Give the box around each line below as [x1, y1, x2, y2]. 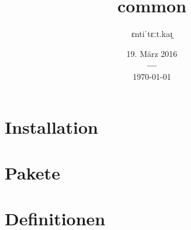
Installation [5, 114, 98, 138]
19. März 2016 [126, 47, 178, 59]
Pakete [5, 160, 60, 184]
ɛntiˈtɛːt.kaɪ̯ [131, 28, 173, 40]
